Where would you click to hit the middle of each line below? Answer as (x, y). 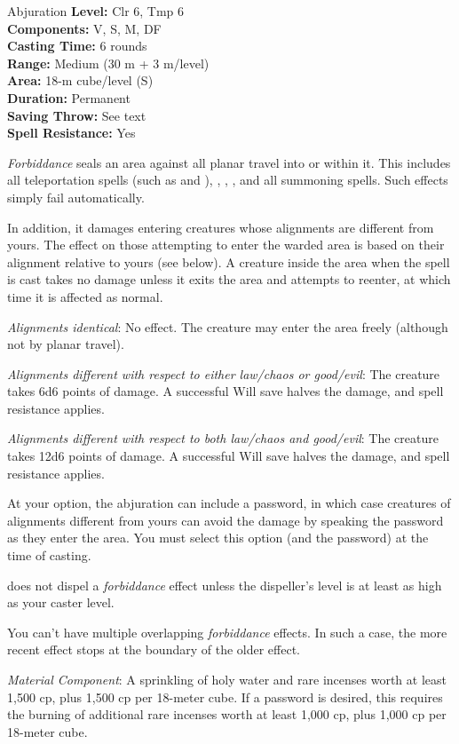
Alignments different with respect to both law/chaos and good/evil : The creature (223, 438)
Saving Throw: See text (77, 115)
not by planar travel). (66, 344)
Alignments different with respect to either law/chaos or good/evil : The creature (224, 373)
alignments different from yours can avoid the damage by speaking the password (226, 520)
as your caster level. (61, 602)
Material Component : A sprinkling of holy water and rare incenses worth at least (227, 679)
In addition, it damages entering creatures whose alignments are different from (221, 227)
